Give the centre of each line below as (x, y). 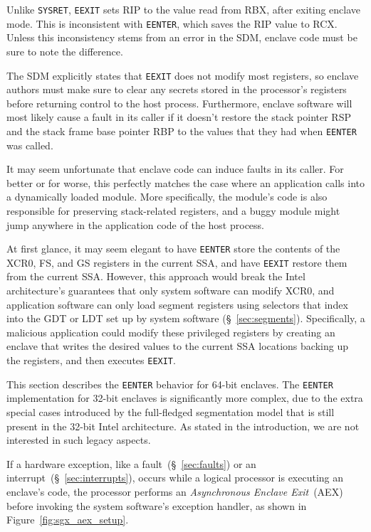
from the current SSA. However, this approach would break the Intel (156, 276)
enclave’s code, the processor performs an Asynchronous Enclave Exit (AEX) (175, 491)
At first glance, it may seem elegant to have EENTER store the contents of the (173, 249)
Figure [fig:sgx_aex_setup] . (68, 520)
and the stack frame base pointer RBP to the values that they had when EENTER (182, 131)
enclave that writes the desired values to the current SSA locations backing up (177, 346)
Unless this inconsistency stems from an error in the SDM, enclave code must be (182, 37)
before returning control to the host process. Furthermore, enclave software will (179, 103)
